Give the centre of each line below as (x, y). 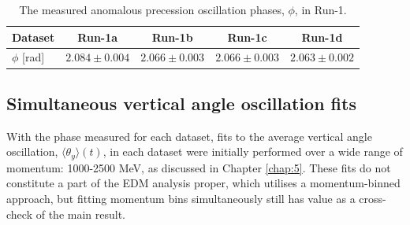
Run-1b (172, 37)
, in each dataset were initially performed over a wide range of (253, 151)
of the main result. (80, 214)
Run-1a (98, 37)
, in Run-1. (321, 9)
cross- (373, 198)
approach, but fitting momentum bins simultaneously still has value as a (181, 198)
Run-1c (247, 37)
